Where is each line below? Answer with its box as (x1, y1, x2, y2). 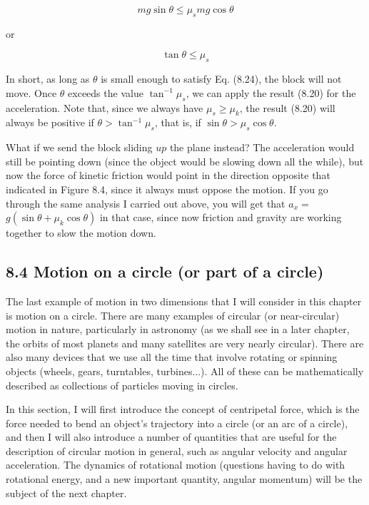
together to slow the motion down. (6, 225, 156, 240)
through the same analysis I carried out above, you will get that (6, 195, 285, 210)
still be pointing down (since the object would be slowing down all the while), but (6, 153, 364, 168)
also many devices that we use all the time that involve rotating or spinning (6, 350, 338, 364)
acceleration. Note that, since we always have (6, 100, 203, 115)
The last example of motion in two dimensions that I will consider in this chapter (6, 293, 362, 308)
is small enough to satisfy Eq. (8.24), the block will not (101, 71, 342, 86)
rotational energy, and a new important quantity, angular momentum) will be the (6, 471, 363, 486)
